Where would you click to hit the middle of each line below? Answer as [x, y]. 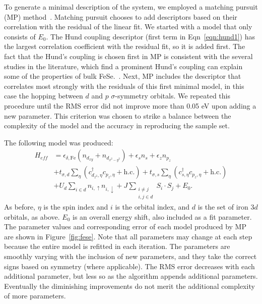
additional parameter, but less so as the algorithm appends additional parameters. [131, 276]
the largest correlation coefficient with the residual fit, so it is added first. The [125, 46]
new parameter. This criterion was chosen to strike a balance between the [118, 115]
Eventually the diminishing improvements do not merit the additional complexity [129, 286]
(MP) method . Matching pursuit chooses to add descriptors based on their [121, 16]
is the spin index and [76, 207]
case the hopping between [44, 96]
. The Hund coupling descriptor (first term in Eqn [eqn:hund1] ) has [150, 36]
